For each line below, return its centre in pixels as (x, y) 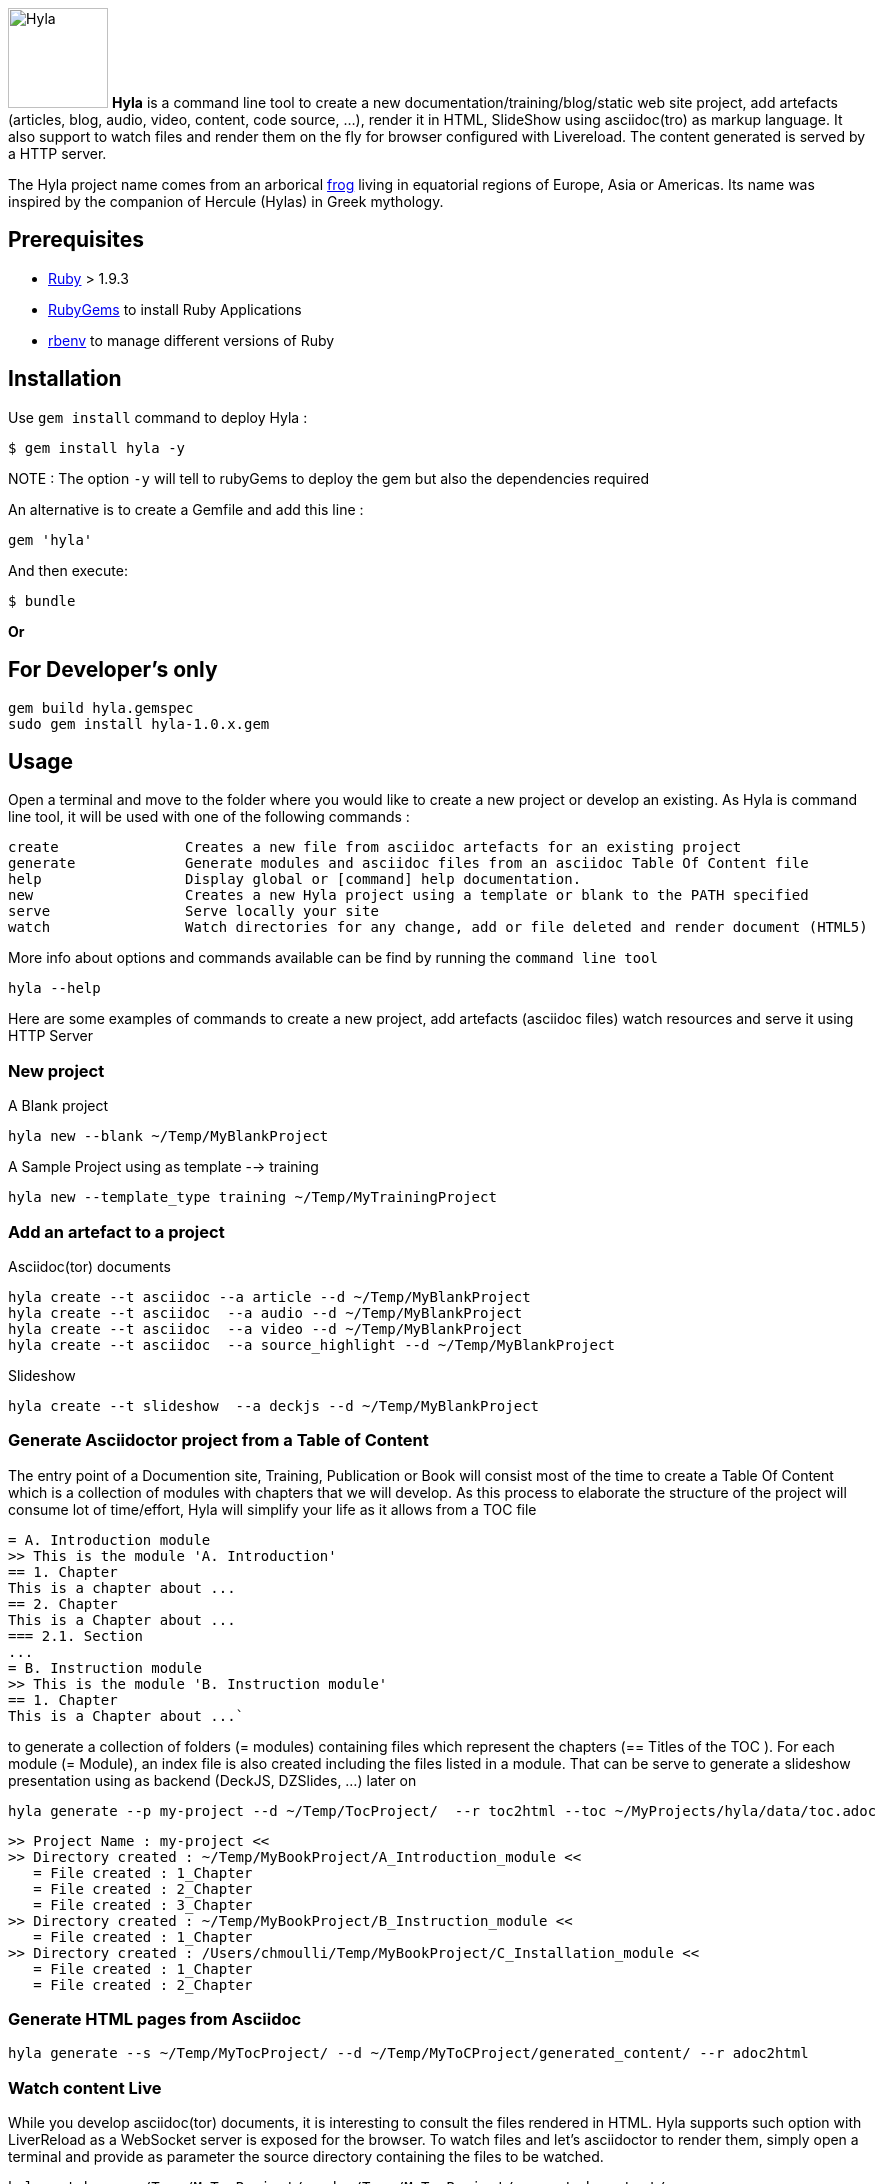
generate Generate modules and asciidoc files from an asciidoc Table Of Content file (408, 863)
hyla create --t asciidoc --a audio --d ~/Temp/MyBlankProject (265, 1312)
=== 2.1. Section (75, 1635)
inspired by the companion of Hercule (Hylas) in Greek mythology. (226, 201)
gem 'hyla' (50, 539)
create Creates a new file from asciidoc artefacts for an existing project (375, 847)
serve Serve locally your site (193, 911)
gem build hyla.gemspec (101, 707)
